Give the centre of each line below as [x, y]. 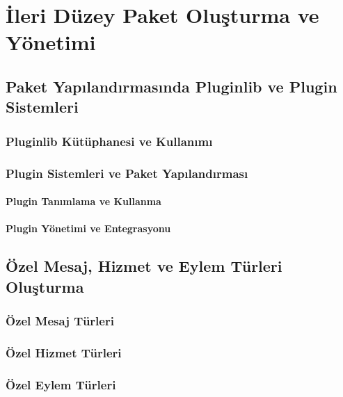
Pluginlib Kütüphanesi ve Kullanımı [109, 141]
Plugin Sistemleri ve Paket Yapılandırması [127, 173]
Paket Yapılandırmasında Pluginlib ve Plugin [171, 86]
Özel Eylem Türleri [61, 384]
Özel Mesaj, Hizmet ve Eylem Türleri [144, 266]
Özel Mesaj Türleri [60, 320]
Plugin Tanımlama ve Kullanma [83, 201]
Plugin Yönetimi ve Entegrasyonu [88, 228]
